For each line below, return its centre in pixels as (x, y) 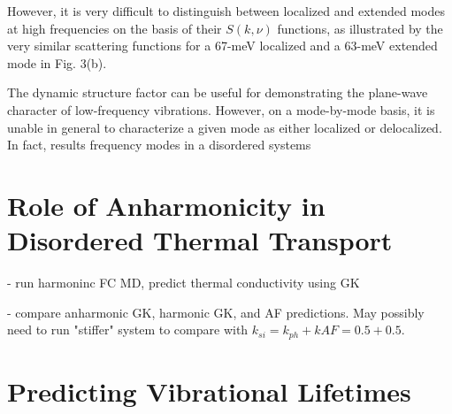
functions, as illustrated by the (360, 28)
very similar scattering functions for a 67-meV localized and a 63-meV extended (222, 46)
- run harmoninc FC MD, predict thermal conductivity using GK (184, 283)
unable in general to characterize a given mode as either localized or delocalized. (225, 127)
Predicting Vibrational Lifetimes (209, 391)
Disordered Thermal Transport (200, 240)
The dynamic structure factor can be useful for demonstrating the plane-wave (218, 92)
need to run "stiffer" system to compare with (128, 330)
